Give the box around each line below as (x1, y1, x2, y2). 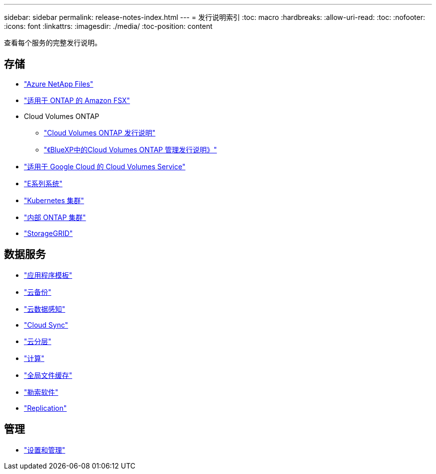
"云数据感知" (24, 304, 66, 313)
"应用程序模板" (24, 270, 73, 279)
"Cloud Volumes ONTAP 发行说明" (44, 128, 156, 137)
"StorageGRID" (24, 229, 73, 237)
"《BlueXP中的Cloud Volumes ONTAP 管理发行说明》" (44, 145, 217, 154)
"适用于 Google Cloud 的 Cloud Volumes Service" (24, 162, 186, 171)
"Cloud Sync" (24, 320, 68, 329)
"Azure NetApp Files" (24, 79, 94, 88)
